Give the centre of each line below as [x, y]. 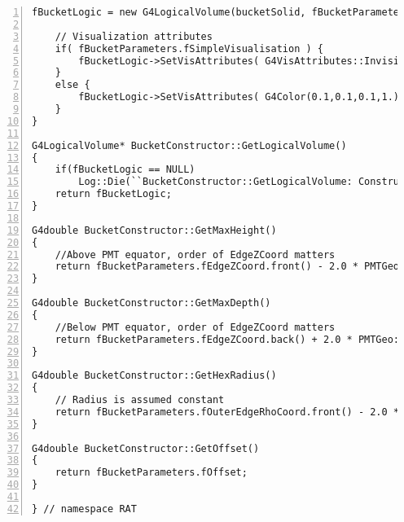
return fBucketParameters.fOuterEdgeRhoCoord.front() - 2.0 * [227, 412]
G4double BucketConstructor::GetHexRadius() [154, 376]
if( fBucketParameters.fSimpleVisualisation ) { [189, 48]
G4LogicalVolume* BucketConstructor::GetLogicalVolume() [189, 145]
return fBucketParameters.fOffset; [151, 473]
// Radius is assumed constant [140, 400]
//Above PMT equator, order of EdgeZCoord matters [195, 254]
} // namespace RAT [84, 509]
